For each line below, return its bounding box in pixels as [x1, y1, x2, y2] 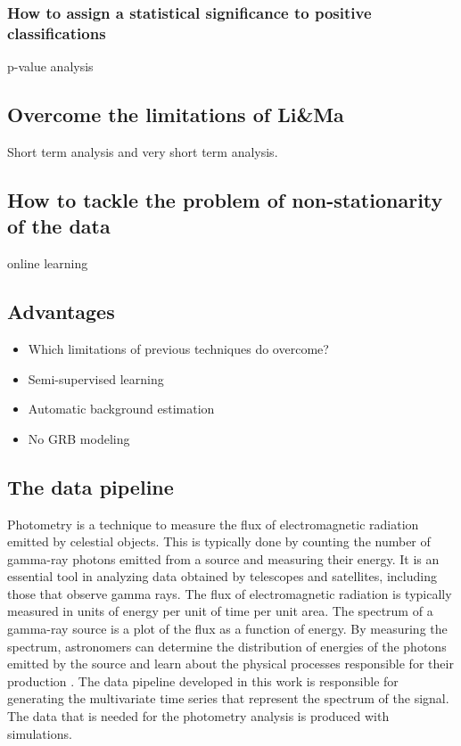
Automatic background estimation [28, 399, 215, 418]
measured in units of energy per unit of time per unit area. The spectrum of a [7, 602, 433, 620]
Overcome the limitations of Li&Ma [7, 101, 344, 128]
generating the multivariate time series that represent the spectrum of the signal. [7, 689, 449, 708]
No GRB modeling [28, 429, 130, 447]
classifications [7, 21, 106, 44]
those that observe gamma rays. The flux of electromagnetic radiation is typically [7, 584, 452, 603]
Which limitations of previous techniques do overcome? [28, 339, 329, 357]
